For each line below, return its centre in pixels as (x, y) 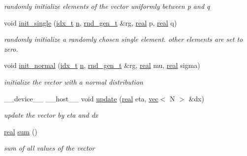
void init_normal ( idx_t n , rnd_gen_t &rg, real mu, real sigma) (102, 65)
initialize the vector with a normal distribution (74, 81)
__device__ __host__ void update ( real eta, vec (81, 98)
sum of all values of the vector (49, 148)
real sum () (21, 131)
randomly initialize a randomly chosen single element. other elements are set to (123, 39)
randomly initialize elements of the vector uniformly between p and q (107, 6)
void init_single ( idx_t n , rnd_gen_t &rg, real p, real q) (91, 22)
